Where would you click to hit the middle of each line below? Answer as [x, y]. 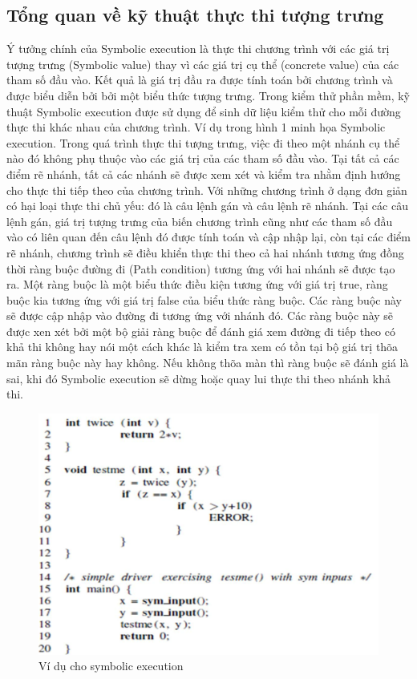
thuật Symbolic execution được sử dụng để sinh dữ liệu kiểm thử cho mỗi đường [204, 111]
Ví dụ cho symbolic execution [111, 666]
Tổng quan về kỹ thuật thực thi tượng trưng [195, 15]
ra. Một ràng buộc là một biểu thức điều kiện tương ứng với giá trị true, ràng [197, 284]
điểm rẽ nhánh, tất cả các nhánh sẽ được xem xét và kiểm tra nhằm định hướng [204, 174]
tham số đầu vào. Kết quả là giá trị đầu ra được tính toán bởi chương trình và [200, 80]
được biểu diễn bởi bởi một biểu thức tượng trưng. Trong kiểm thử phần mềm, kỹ [208, 95]
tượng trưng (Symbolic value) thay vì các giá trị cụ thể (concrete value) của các [203, 64]
